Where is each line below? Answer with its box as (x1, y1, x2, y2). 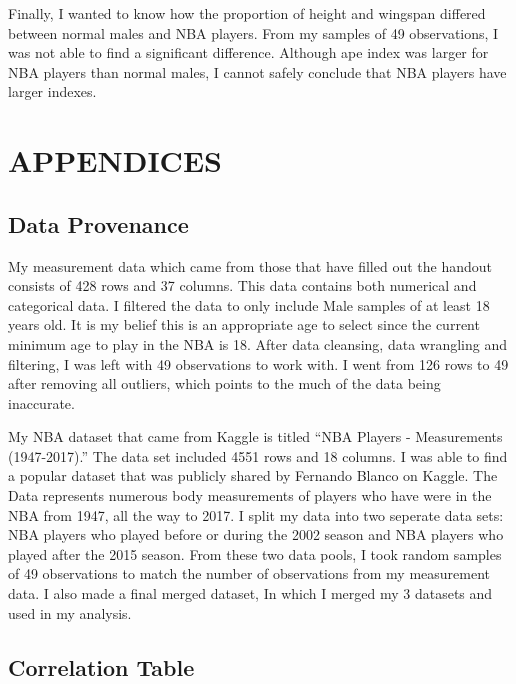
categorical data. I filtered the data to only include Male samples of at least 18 (8, 294, 490, 315)
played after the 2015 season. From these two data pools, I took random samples (8, 543, 502, 564)
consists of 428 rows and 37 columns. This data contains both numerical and (8, 275, 477, 296)
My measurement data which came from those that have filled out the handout (8, 255, 492, 276)
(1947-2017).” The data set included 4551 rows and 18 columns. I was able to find (8, 445, 508, 466)
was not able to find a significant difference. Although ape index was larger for (8, 42, 489, 63)
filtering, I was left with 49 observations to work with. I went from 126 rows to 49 (8, 353, 509, 374)
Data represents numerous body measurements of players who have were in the (8, 485, 492, 506)
